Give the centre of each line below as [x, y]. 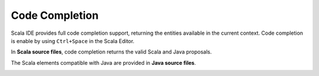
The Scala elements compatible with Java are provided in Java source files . [103, 62]
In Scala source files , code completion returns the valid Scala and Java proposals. [111, 52]
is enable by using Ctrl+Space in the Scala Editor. [73, 41]
